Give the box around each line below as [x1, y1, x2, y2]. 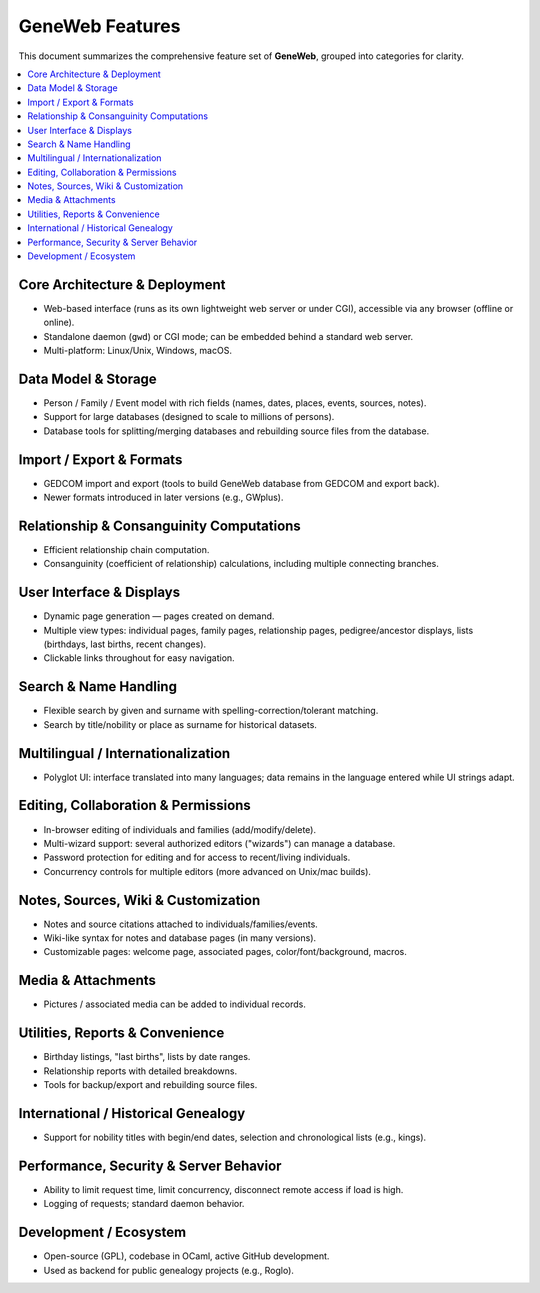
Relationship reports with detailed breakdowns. [43, 1065, 238, 1077]
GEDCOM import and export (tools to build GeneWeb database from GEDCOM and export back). [43, 477, 440, 489]
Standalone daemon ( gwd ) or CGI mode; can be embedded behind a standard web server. [43, 330, 414, 342]
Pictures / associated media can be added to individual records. [43, 998, 307, 1010]
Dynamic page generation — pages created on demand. [43, 610, 275, 622]
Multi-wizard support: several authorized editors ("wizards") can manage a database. [43, 837, 396, 849]
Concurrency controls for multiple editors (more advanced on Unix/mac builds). [43, 865, 372, 877]
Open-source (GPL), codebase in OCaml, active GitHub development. [43, 1250, 330, 1262]
